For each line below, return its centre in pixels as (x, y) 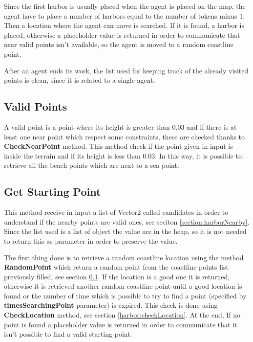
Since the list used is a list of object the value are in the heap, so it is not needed (125, 231)
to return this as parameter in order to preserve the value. (91, 240)
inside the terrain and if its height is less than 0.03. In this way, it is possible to (123, 155)
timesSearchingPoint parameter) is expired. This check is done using (111, 305)
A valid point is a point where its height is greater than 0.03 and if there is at (120, 126)
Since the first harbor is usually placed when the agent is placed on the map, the (125, 6)
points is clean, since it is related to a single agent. (80, 80)
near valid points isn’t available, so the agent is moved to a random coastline (119, 44)
